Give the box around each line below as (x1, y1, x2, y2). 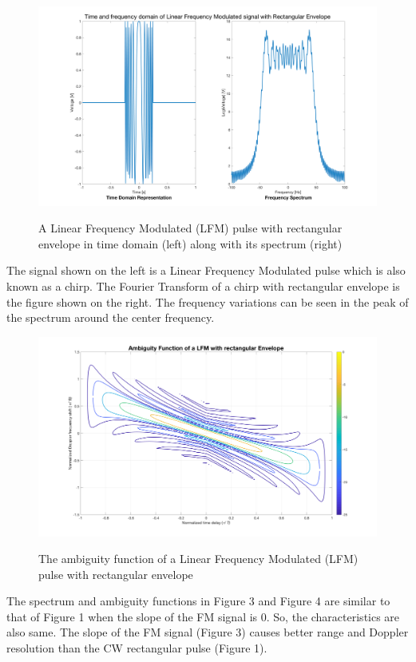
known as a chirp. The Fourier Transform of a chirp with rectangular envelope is (6, 278, 400, 295)
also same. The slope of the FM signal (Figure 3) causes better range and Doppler (6, 624, 409, 640)
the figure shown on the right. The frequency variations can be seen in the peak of (6, 293, 409, 310)
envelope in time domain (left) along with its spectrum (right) (38, 235, 343, 252)
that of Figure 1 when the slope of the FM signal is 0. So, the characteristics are (6, 608, 400, 624)
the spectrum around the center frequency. (6, 309, 215, 326)
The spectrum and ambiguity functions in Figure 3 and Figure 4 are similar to (6, 593, 390, 609)
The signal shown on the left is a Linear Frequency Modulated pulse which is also (6, 262, 406, 279)
